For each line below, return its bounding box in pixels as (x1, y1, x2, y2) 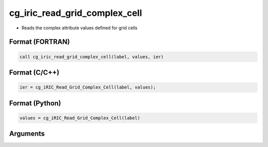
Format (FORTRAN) (9, 38, 70, 46)
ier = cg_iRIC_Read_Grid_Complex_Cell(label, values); (19, 84, 156, 90)
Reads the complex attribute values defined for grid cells (21, 25, 137, 31)
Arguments (9, 130, 45, 138)
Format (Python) (9, 99, 62, 107)
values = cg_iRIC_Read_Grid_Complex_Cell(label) (19, 115, 140, 121)
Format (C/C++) (9, 68, 60, 76)
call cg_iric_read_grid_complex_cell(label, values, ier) (19, 54, 164, 60)
